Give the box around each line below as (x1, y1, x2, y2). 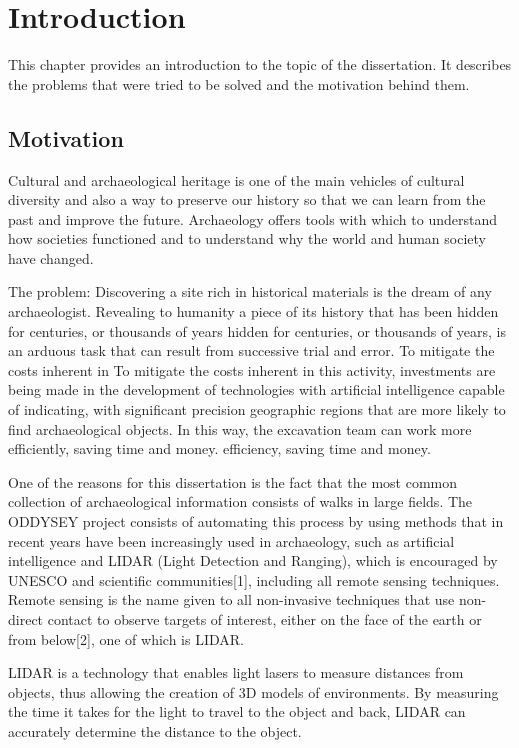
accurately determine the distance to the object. (8, 720, 302, 741)
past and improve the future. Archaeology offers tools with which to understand (8, 208, 497, 229)
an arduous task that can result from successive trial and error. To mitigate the (8, 340, 495, 361)
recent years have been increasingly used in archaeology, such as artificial (8, 530, 455, 551)
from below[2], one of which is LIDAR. (8, 628, 244, 649)
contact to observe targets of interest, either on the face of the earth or (47, 608, 482, 629)
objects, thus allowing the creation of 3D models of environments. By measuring (8, 681, 499, 702)
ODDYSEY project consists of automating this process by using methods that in (8, 511, 504, 532)
